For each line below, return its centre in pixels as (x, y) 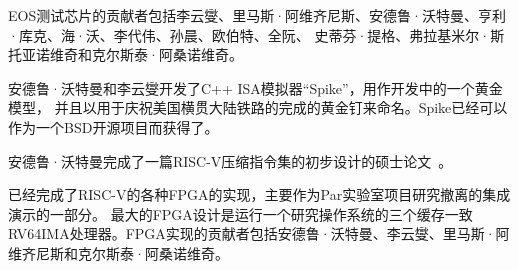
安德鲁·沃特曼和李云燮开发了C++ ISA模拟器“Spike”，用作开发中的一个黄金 (255, 87)
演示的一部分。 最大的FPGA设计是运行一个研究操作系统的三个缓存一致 (240, 213)
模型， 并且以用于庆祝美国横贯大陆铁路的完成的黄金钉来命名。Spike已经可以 (258, 107)
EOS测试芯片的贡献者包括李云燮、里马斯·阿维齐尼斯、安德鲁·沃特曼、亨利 (257, 15)
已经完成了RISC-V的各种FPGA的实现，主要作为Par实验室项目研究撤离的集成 (259, 194)
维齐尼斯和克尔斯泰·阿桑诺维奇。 (118, 252)
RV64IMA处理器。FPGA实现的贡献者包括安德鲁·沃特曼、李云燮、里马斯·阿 (259, 233)
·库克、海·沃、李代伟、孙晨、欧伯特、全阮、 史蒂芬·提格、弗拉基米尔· (249, 34)
